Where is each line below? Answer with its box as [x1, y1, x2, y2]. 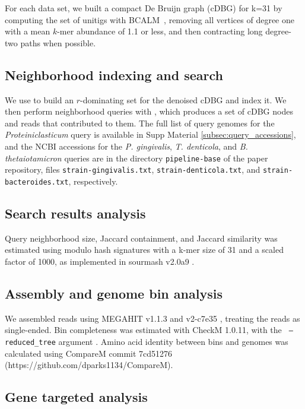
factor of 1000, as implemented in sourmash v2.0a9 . [5, 255, 195, 267]
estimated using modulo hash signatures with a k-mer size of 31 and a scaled [5, 243, 284, 256]
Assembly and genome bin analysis [5, 284, 223, 302]
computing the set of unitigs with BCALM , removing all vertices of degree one [5, 13, 294, 26]
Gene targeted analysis [5, 388, 148, 406]
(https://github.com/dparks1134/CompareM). [5, 359, 173, 371]
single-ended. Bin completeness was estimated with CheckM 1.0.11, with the [5, 324, 282, 336]
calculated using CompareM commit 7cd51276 [5, 347, 173, 359]
